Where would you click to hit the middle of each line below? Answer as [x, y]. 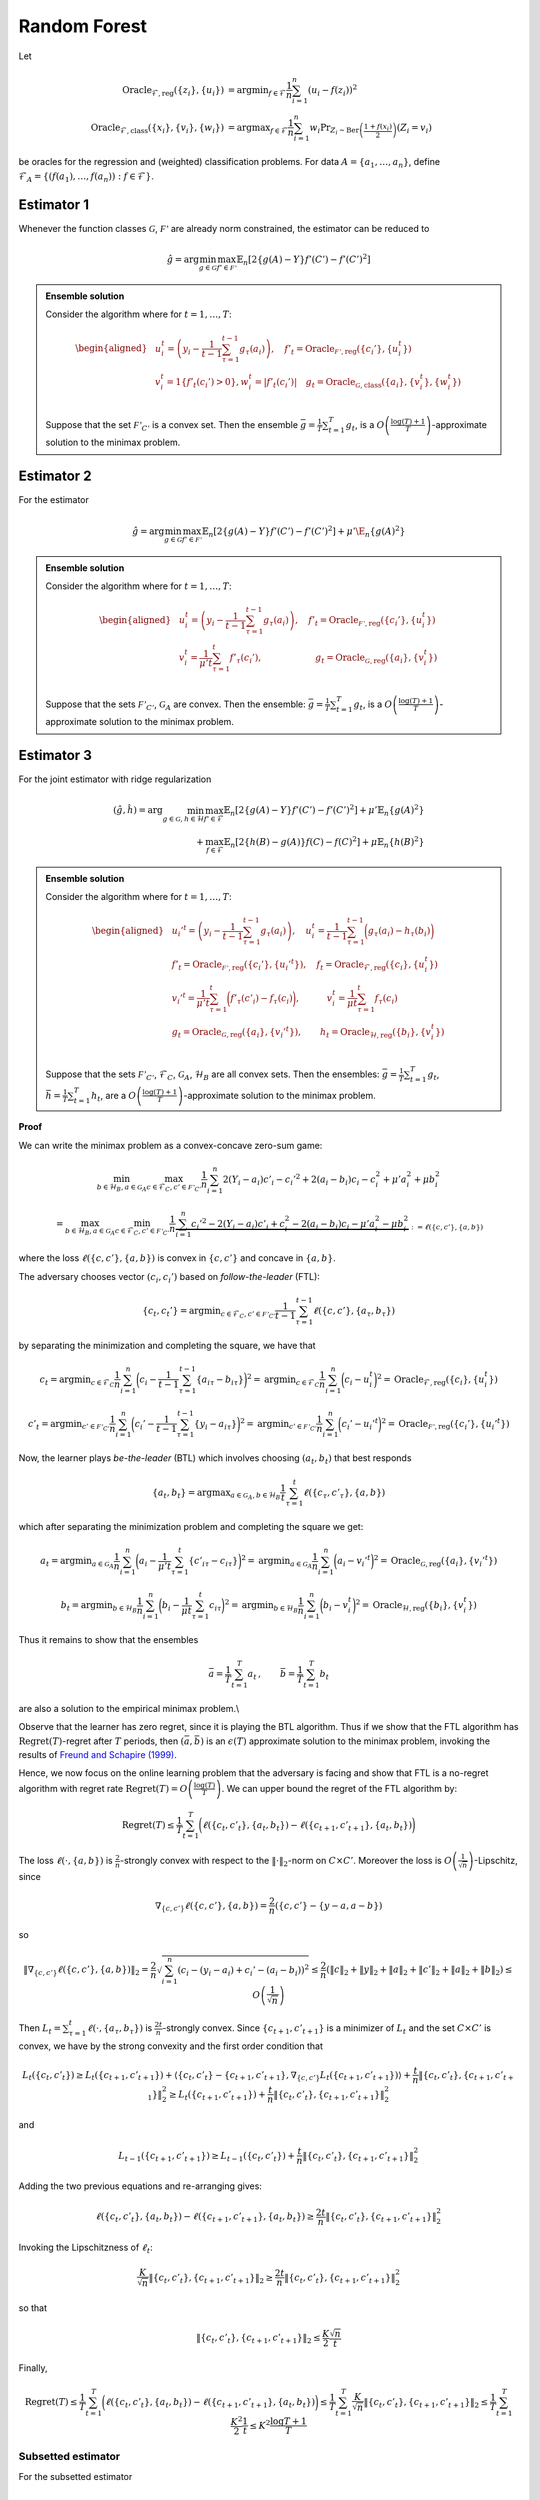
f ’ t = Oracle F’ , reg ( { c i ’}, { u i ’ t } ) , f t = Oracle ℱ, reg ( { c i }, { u [298, 964]
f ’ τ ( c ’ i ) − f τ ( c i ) [262, 999]
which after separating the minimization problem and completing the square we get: [191, 1527]
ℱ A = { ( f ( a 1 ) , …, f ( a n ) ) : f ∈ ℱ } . [86, 177]
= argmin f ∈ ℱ [257, 91]
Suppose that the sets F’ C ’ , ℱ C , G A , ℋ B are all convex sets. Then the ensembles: [212, 1075]
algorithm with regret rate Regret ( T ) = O [103, 1788]
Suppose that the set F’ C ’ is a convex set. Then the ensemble [172, 425]
